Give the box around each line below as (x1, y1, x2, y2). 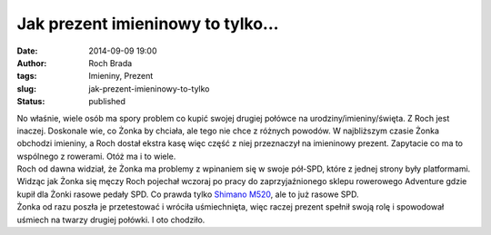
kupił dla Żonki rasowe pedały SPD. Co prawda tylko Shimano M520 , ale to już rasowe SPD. (16, 189, 359, 200)
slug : (16, 83, 36, 94)
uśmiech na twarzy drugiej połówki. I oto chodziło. (16, 214, 205, 225)
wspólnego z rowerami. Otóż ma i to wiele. (16, 151, 176, 162)
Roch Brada (88, 57, 133, 68)
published (88, 96, 126, 107)
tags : (16, 71, 37, 82)
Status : (16, 96, 45, 107)
